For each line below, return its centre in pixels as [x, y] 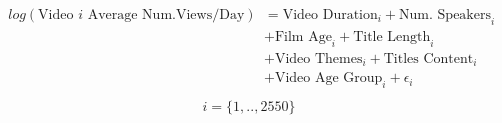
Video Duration [330, 15]
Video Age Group [328, 78]
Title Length [392, 36]
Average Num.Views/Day [166, 15]
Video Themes [318, 58]
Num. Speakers [445, 15]
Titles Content [428, 58]
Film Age [303, 36]
